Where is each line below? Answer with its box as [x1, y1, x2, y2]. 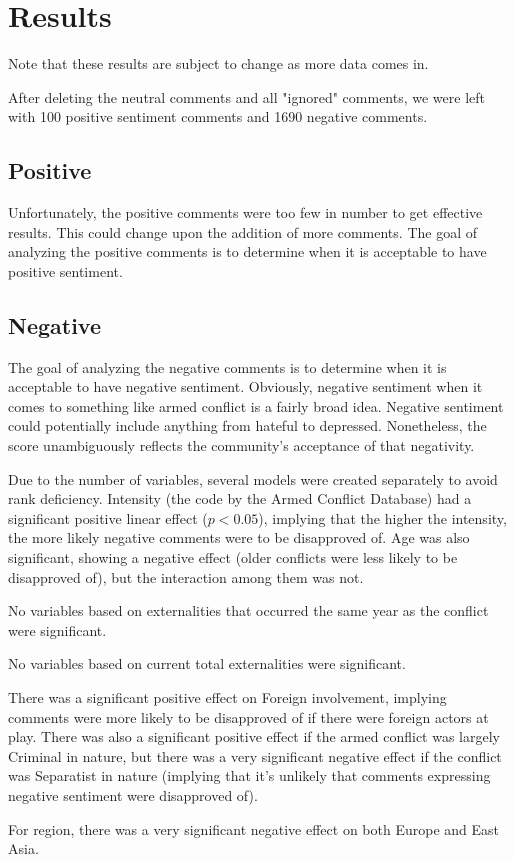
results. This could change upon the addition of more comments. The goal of [8, 221, 477, 242]
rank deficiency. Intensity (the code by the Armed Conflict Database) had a [8, 488, 472, 509]
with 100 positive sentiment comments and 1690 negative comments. [8, 106, 428, 127]
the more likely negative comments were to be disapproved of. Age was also [8, 527, 470, 548]
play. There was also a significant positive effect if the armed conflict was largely [8, 726, 500, 747]
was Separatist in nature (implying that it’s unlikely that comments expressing [8, 765, 491, 786]
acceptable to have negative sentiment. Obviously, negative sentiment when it [8, 376, 483, 397]
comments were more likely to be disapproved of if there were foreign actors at [8, 706, 489, 727]
